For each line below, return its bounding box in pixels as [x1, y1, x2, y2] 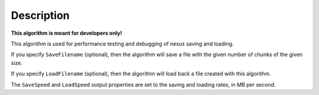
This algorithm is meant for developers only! [11, 30, 122, 37]
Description [11, 9, 70, 22]
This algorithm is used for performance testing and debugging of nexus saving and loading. [11, 40, 234, 47]
